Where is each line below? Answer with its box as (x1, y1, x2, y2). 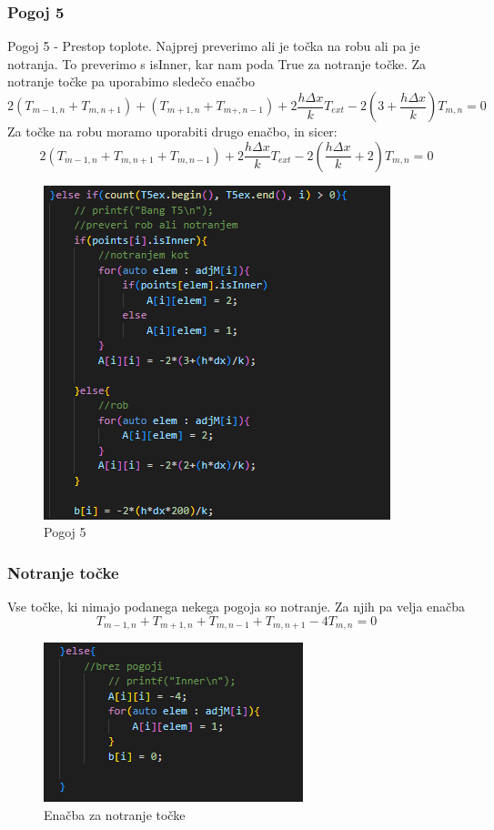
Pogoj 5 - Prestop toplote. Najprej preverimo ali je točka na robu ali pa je (7, 36, 420, 56)
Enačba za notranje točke (44, 805, 186, 824)
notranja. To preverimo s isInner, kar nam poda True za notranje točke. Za (7, 54, 427, 73)
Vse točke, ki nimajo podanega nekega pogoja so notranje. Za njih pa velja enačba (7, 597, 466, 615)
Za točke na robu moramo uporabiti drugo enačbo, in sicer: (7, 122, 338, 140)
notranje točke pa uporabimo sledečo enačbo (7, 72, 255, 91)
